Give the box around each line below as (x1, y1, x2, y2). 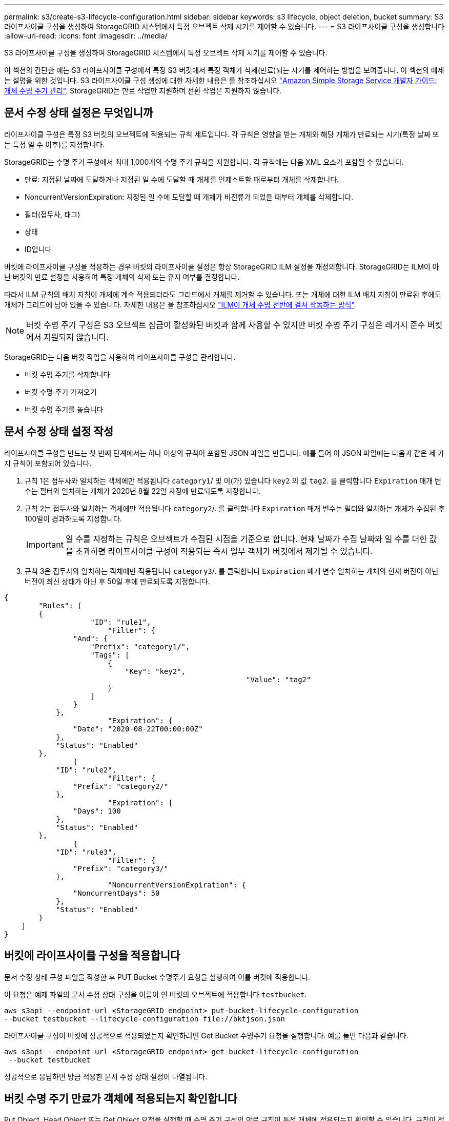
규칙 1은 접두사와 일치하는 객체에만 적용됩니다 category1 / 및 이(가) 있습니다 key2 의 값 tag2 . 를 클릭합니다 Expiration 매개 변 (25, 476, 441, 485)
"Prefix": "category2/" (73, 782, 169, 790)
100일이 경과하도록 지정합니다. (25, 514, 122, 523)
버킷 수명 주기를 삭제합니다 (25, 370, 110, 379)
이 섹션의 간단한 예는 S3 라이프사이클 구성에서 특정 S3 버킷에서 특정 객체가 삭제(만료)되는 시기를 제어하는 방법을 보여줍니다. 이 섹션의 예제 (4, 66, 444, 74)
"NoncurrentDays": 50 (73, 888, 160, 897)
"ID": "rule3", (56, 847, 117, 856)
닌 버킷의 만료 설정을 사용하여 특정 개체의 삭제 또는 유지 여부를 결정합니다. (4, 272, 240, 281)
